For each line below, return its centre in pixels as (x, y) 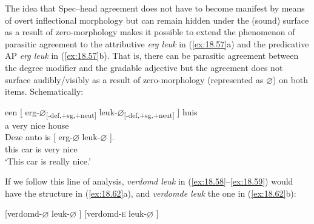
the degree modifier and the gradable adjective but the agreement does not (144, 67)
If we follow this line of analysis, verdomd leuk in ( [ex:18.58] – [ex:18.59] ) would (149, 181)
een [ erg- (22, 111)
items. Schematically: (44, 91)
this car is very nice (41, 149)
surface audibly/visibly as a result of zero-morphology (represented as (134, 79)
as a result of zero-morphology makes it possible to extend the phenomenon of (150, 32)
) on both (291, 79)
